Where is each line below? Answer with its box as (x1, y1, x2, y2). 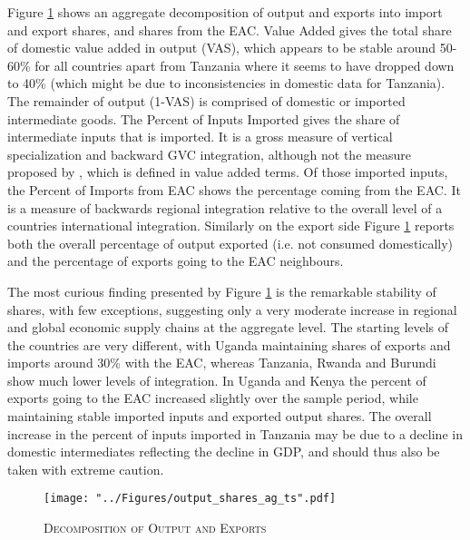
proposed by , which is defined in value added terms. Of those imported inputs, (7, 162, 448, 182)
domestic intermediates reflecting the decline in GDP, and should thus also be (7, 442, 440, 461)
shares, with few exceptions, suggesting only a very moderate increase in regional (7, 299, 457, 319)
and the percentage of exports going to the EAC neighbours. (7, 251, 344, 270)
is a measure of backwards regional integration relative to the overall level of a (7, 198, 443, 217)
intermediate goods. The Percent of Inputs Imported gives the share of (7, 109, 400, 128)
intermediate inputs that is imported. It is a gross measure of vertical (7, 127, 393, 146)
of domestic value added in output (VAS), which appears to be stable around (7, 38, 436, 57)
